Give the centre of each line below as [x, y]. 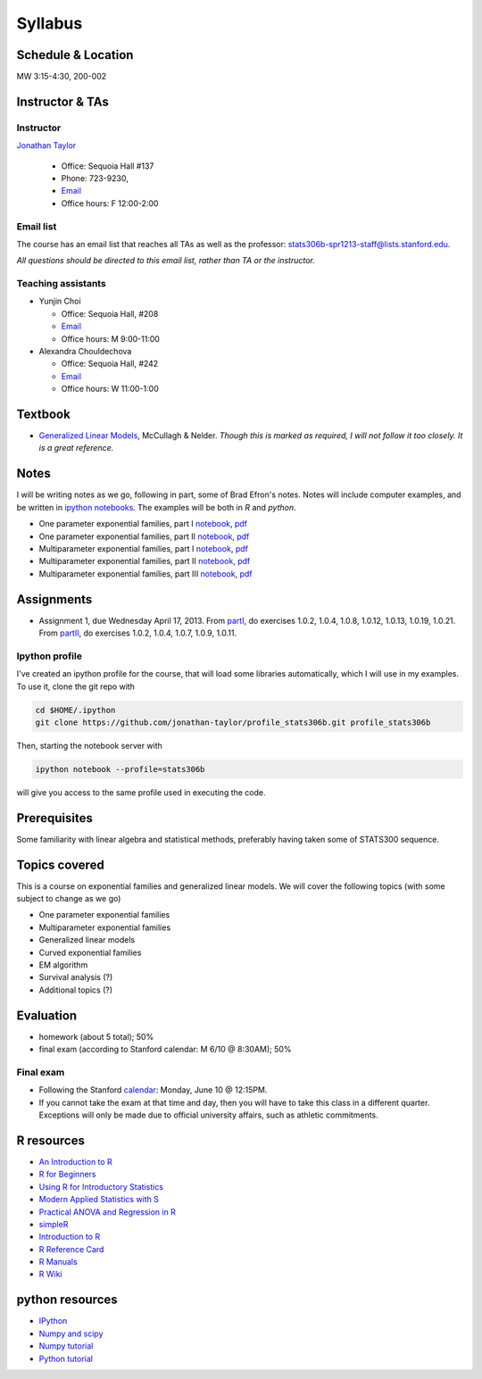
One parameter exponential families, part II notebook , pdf [144, 536]
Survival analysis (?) [76, 977]
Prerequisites [54, 818]
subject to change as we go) [69, 899]
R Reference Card [71, 1249]
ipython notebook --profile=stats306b [120, 769]
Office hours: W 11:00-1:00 [110, 389]
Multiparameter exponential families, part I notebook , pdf [144, 548]
